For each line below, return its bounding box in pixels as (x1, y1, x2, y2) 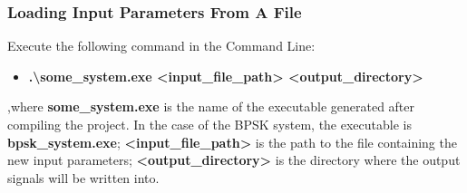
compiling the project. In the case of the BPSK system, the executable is (7, 115, 412, 133)
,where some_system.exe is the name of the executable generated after (7, 97, 415, 116)
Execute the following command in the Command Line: (7, 36, 316, 55)
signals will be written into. (7, 168, 160, 187)
